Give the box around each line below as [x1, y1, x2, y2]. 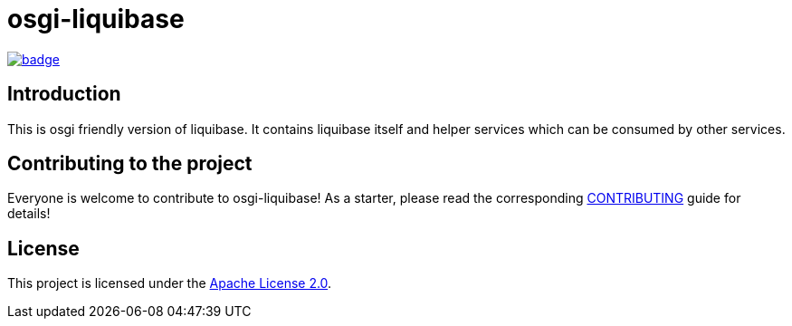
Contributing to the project [7, 152, 253, 176]
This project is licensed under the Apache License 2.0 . [7, 275, 332, 292]
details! [7, 206, 51, 222]
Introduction [7, 82, 121, 106]
